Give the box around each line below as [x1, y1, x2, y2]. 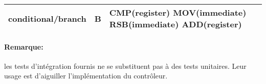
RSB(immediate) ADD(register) [109, 18, 242, 30]
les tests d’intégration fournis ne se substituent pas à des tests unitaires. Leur [4, 60, 247, 71]
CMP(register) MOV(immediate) [109, 7, 247, 18]
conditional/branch [8, 12, 86, 24]
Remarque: [4, 41, 43, 52]
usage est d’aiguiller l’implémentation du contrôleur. [4, 70, 168, 81]
